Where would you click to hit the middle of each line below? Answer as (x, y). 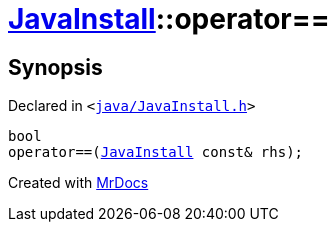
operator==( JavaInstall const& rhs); (156, 152)
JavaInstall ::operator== (169, 19)
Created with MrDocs (78, 183)
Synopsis (55, 67)
